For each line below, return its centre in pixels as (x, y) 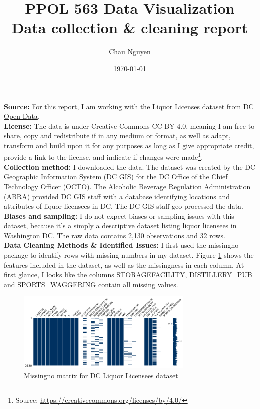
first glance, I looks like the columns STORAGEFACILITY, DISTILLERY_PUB (128, 275)
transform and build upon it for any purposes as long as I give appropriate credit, (129, 145)
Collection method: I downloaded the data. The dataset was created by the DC (130, 167)
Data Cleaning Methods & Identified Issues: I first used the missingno (121, 245)
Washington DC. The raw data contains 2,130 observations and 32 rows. (115, 235)
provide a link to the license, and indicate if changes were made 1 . (104, 156)
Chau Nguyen (130, 52)
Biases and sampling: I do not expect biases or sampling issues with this (119, 216)
